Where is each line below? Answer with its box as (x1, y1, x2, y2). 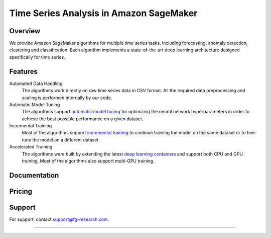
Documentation (9, 171, 59, 180)
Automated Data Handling (9, 81, 63, 87)
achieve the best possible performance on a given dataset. (22, 116, 144, 122)
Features (9, 67, 38, 75)
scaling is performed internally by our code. (22, 95, 112, 101)
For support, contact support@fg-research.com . (9, 216, 109, 222)
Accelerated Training (9, 144, 53, 150)
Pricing (9, 187, 33, 196)
